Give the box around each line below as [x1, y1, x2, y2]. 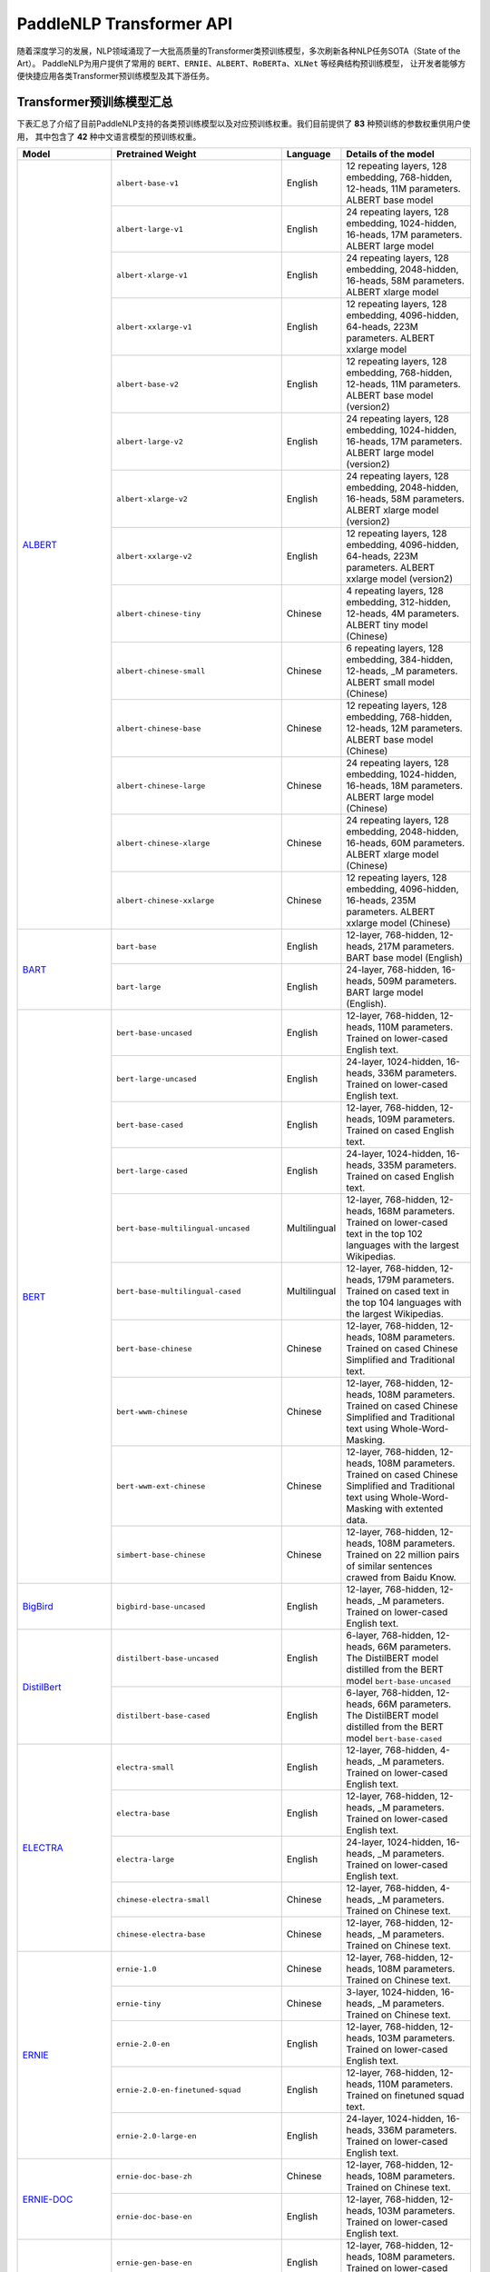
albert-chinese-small [116, 666, 206, 676]
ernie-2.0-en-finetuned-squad [116, 2085, 241, 2095]
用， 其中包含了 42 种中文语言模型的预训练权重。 [16, 131, 201, 142]
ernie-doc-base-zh [116, 2171, 192, 2181]
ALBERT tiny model [346, 619, 428, 632]
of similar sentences [346, 1560, 433, 1572]
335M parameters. [377, 1159, 457, 1171]
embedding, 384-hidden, [346, 653, 454, 666]
